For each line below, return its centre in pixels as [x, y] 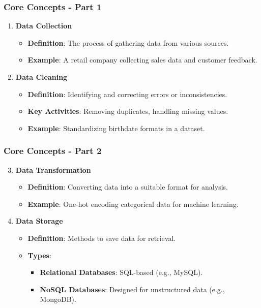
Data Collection [44, 26]
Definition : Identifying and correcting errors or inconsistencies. [127, 94]
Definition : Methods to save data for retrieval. [102, 238]
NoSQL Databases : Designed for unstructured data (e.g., [132, 289]
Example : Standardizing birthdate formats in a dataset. [116, 128]
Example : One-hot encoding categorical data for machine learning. [133, 204]
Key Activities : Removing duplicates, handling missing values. [128, 111]
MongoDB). [58, 299]
